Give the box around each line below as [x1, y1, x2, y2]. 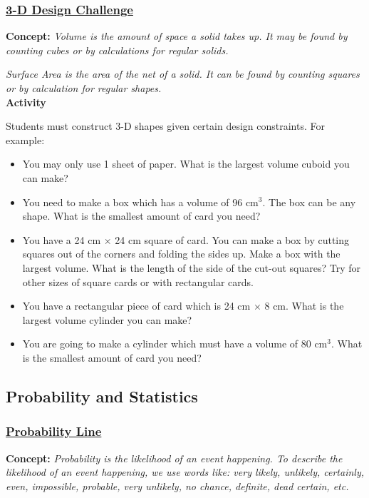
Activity [6, 94, 46, 109]
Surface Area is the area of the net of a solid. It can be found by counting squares [6, 66, 360, 81]
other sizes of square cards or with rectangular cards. [22, 274, 254, 289]
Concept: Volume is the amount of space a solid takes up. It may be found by [6, 29, 348, 44]
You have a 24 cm [22, 232, 101, 247]
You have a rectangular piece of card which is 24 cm [22, 298, 251, 313]
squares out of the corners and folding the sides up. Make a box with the [22, 246, 341, 261]
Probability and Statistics [6, 385, 198, 407]
